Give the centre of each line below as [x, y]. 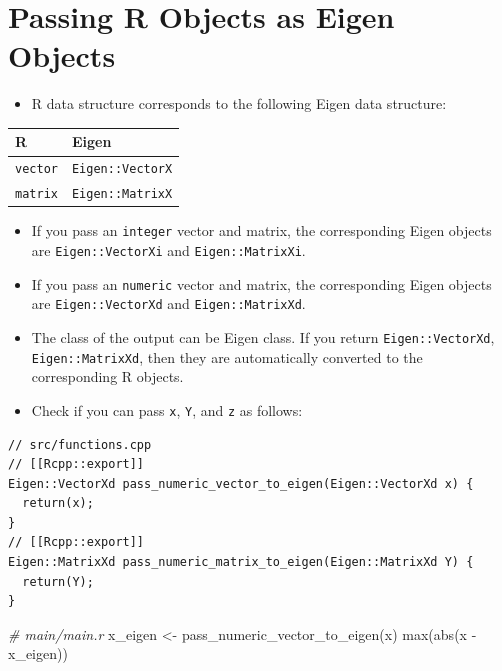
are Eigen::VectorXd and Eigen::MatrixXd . [168, 303]
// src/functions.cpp [80, 444]
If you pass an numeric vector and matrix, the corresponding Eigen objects [261, 283]
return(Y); [58, 581]
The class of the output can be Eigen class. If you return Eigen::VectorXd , [263, 336]
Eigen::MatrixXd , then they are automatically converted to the [227, 356]
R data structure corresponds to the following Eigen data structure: [239, 103]
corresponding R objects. [107, 376]
